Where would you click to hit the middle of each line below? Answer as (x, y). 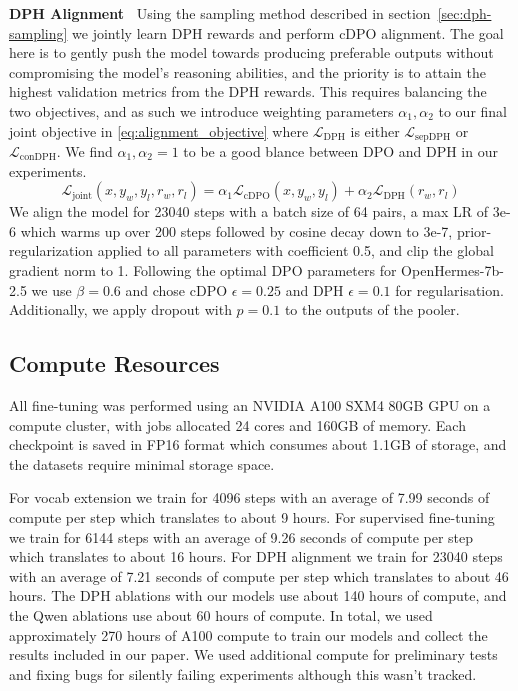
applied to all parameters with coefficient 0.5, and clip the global (295, 250)
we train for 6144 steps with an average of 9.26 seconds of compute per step (241, 536)
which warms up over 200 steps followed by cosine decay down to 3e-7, (236, 230)
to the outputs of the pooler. (372, 309)
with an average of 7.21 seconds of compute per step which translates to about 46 (259, 575)
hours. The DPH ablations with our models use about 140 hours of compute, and (258, 595)
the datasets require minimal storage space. (142, 463)
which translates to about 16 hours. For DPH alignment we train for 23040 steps (256, 556)
